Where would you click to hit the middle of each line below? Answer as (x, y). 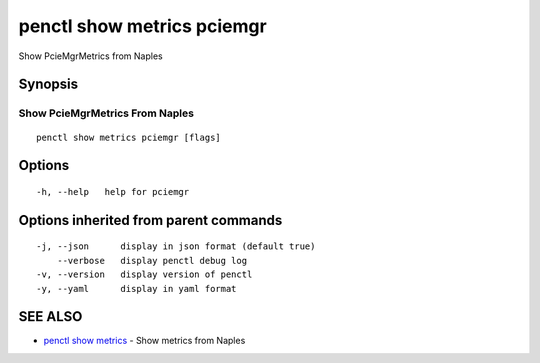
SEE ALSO (50, 316)
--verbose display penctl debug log (152, 260)
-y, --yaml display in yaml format (136, 288)
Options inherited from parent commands (150, 220)
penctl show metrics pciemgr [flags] (129, 137)
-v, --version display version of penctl (144, 274)
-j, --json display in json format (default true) (176, 246)
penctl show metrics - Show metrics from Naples (144, 341)
